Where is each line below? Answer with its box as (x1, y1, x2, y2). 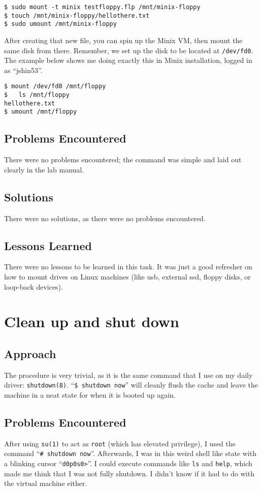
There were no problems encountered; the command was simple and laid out (4, 154, 242, 165)
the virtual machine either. (4, 478, 87, 488)
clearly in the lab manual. (4, 164, 84, 174)
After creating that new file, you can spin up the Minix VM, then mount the (4, 34, 243, 45)
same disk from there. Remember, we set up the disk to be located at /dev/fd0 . (4, 45, 253, 55)
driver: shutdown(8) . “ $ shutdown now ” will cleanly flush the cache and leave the (4, 379, 258, 390)
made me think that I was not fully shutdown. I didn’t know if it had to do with (4, 468, 254, 478)
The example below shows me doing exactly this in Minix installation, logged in (4, 55, 252, 65)
